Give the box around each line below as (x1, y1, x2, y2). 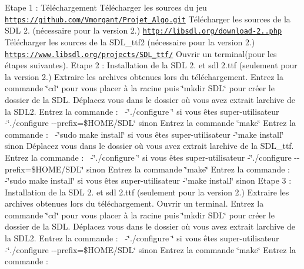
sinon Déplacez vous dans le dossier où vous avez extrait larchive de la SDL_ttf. (5, 140, 294, 152)
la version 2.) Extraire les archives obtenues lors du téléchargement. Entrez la (5, 70, 283, 82)
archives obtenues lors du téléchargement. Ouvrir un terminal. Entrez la (5, 197, 264, 210)
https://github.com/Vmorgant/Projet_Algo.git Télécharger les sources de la (5, 12, 290, 25)
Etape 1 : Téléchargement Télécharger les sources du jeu (5, 1, 207, 13)
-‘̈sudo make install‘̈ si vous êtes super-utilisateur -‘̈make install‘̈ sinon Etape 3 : (5, 174, 292, 187)
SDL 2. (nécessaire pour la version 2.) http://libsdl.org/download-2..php (5, 24, 282, 36)
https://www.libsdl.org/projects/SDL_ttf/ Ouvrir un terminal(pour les (5, 47, 277, 59)
